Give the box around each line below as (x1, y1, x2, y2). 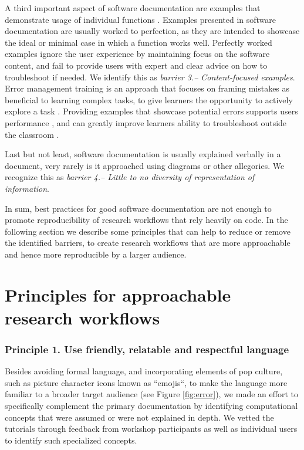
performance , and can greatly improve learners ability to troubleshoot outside (5, 116, 287, 128)
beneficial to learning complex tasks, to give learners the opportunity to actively (5, 93, 293, 106)
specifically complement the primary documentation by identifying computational (5, 400, 298, 412)
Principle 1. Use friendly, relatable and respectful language (5, 341, 289, 356)
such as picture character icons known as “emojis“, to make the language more (5, 376, 288, 388)
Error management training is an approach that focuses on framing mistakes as (5, 82, 290, 94)
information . (5, 182, 50, 194)
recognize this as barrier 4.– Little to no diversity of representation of (5, 171, 255, 183)
